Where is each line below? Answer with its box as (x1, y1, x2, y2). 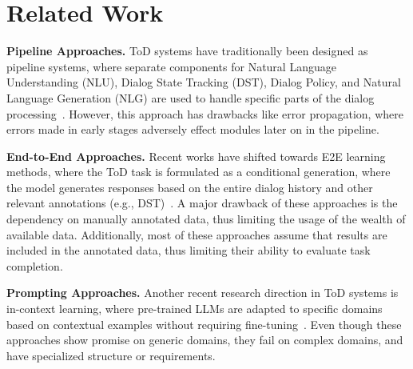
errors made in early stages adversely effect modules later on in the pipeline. (6, 121, 379, 138)
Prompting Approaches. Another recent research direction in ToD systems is (6, 284, 399, 301)
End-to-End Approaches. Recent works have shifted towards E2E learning (6, 147, 386, 164)
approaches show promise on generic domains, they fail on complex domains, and (6, 331, 403, 348)
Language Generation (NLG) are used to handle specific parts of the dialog (6, 89, 375, 106)
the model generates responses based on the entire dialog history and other (6, 178, 373, 195)
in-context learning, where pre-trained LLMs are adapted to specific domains (6, 300, 383, 317)
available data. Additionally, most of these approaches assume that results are (6, 226, 387, 243)
